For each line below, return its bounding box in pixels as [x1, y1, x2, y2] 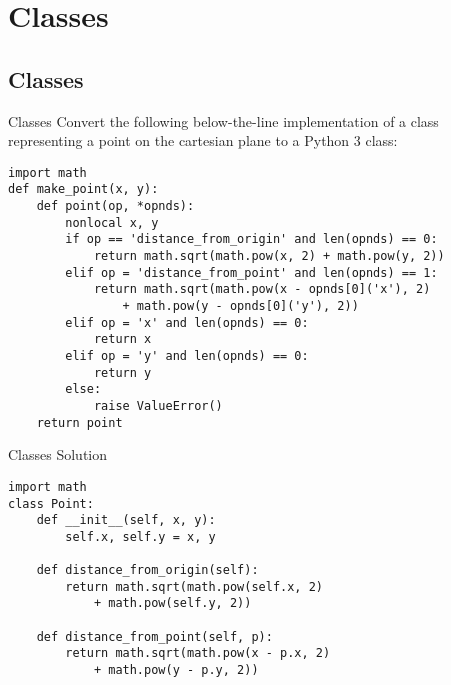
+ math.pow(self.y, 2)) [93, 596, 252, 611]
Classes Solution [8, 444, 108, 465]
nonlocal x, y [65, 215, 159, 230]
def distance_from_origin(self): [36, 563, 259, 578]
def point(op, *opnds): [36, 199, 195, 214]
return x [93, 332, 152, 347]
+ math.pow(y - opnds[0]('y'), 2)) [122, 299, 359, 314]
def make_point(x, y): [8, 182, 159, 197]
